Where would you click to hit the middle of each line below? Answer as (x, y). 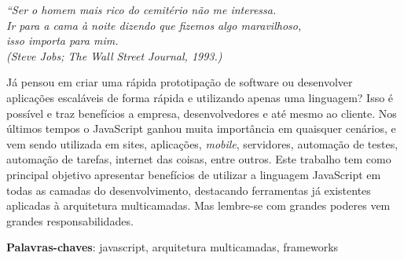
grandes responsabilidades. (70, 220)
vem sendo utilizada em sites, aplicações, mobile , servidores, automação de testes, (202, 143)
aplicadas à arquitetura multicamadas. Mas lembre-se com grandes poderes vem (198, 205)
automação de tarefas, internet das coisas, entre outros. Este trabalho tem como (199, 159)
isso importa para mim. (62, 40)
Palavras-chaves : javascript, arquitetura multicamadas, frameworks (173, 247)
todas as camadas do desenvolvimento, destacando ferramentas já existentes (189, 190)
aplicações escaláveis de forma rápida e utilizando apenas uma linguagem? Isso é (200, 97)
